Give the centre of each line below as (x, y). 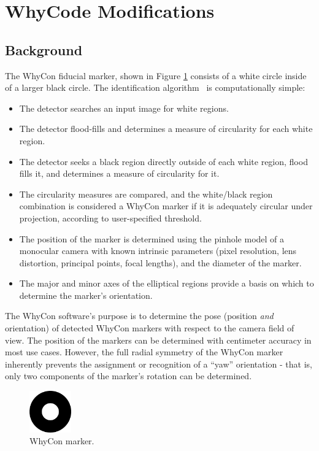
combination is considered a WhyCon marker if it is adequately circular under (166, 206)
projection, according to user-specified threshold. (110, 218)
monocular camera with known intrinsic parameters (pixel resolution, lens (158, 251)
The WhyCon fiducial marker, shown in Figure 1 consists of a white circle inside (156, 75)
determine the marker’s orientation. (86, 295)
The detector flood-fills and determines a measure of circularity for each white (166, 129)
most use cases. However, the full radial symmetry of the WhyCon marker (144, 352)
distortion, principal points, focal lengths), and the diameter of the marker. (160, 262)
